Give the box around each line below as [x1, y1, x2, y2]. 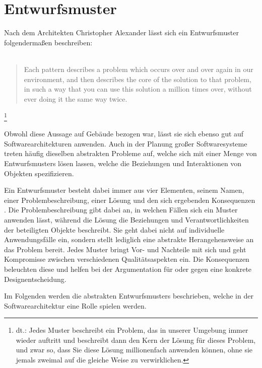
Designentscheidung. [4, 273, 67, 284]
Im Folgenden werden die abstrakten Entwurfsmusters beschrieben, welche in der [4, 290, 253, 301]
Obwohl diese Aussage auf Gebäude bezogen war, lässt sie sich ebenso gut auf [4, 128, 244, 139]
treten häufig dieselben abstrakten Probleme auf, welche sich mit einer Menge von [4, 148, 257, 159]
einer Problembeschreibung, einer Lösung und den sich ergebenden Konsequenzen [4, 194, 255, 205]
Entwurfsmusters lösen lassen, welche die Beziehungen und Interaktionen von [4, 158, 242, 168]
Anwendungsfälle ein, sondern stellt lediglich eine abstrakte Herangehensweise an [4, 234, 254, 245]
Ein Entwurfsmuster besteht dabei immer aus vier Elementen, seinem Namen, [4, 185, 244, 195]
